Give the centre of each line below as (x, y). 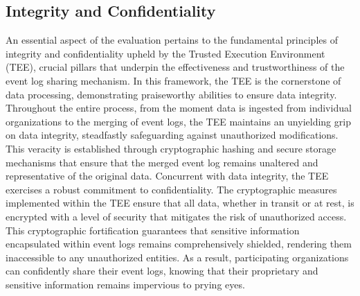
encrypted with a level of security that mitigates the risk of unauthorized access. (176, 216)
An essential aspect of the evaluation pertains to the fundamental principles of (172, 40)
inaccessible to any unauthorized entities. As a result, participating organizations (177, 257)
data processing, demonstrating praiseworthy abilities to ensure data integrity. (171, 94)
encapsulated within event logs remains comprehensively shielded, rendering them (179, 244)
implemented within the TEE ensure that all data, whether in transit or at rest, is (180, 203)
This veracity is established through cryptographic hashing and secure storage (171, 148)
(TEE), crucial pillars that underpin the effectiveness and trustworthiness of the (175, 67)
